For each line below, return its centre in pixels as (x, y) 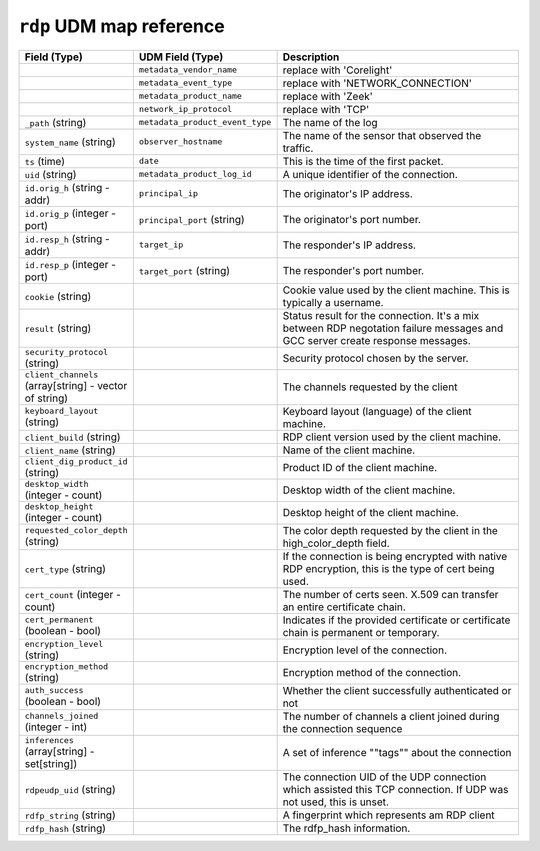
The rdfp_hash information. (346, 828)
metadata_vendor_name (188, 70)
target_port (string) (184, 270)
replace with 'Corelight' (337, 70)
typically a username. (333, 302)
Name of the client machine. (349, 450)
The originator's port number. (352, 219)
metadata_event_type (185, 83)
